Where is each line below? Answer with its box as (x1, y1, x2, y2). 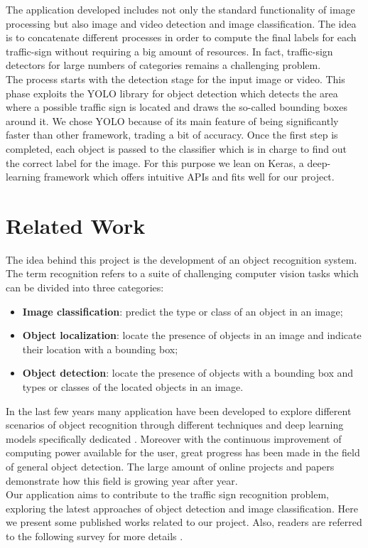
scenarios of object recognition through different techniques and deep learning (6, 417, 344, 432)
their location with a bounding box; (22, 341, 178, 356)
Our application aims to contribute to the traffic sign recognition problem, (6, 487, 329, 502)
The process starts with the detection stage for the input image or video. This (6, 71, 345, 86)
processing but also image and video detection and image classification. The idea (6, 16, 357, 31)
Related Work (6, 210, 146, 240)
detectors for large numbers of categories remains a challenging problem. (6, 58, 321, 72)
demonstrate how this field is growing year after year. (6, 473, 238, 488)
